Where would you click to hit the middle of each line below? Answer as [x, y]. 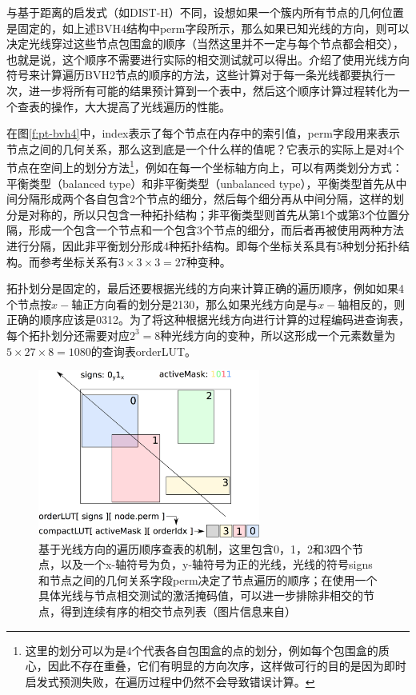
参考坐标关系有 [79, 261]
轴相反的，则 [372, 304]
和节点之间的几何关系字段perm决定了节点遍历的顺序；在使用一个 [208, 579]
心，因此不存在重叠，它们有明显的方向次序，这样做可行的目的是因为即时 [216, 666]
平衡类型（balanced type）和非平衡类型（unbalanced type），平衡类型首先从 [201, 183]
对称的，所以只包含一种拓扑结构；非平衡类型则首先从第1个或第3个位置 [213, 214]
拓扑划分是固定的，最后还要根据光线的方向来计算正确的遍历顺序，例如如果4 [205, 288]
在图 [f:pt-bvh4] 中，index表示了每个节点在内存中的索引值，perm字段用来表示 [204, 133]
